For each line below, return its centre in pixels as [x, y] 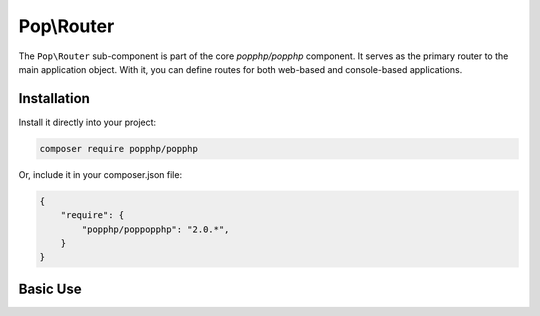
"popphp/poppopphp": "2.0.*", [155, 229]
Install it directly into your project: [87, 122]
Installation [54, 98]
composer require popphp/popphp [119, 148]
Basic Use [50, 288]
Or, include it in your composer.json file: [100, 174]
